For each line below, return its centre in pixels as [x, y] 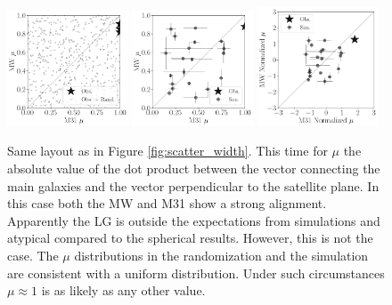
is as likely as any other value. [123, 290]
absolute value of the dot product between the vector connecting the [194, 168]
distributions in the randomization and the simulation [221, 255]
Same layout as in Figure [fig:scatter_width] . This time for [167, 151]
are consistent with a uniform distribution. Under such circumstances [196, 273]
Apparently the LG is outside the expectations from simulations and [194, 220]
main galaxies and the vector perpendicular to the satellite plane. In [193, 185]
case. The [33, 255]
